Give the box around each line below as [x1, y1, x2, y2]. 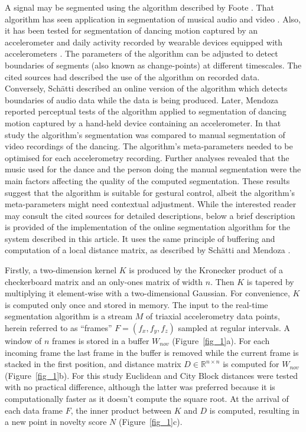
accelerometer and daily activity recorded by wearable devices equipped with [5, 35, 283, 48]
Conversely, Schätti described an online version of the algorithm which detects [5, 82, 288, 94]
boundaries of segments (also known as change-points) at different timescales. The [5, 58, 302, 71]
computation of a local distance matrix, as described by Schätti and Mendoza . [5, 244, 291, 256]
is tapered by [246, 275, 294, 287]
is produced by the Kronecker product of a [129, 264, 284, 276]
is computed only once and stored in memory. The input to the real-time [5, 298, 268, 310]
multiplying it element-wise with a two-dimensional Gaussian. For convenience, [5, 287, 290, 299]
